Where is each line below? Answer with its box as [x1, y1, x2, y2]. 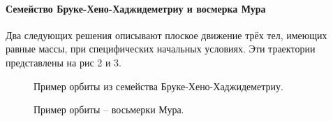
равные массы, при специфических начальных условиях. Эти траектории [6, 41, 316, 56]
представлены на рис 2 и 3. [6, 55, 121, 69]
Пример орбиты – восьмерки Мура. [34, 102, 184, 117]
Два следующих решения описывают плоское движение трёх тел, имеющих [6, 27, 327, 42]
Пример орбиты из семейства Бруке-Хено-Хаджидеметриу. [34, 78, 283, 93]
